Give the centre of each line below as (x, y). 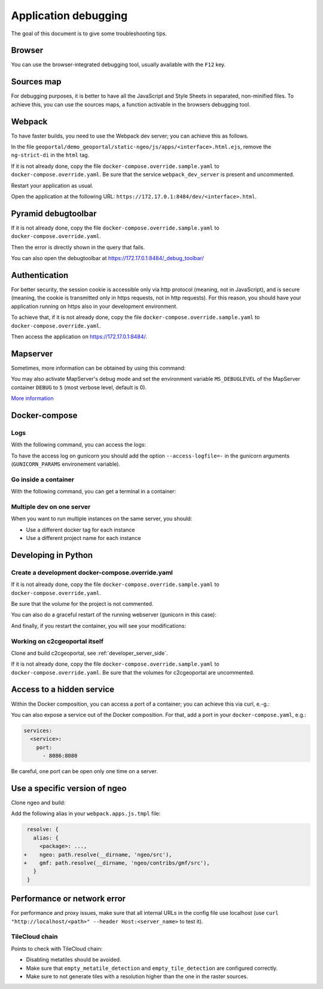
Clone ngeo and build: (38, 802)
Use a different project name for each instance (83, 538)
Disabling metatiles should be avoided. (74, 960)
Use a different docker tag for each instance (80, 530)
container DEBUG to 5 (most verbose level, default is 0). (79, 387)
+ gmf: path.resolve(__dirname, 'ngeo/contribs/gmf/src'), (117, 863)
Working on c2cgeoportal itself (57, 641)
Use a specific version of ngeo (69, 788)
